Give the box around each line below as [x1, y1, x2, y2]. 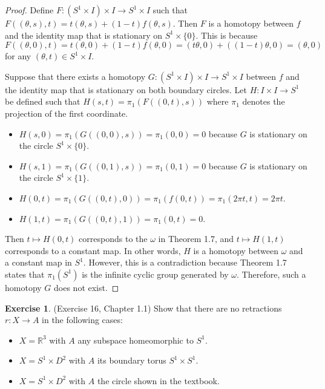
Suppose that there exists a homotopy [5, 70, 146, 82]
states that [5, 267, 45, 280]
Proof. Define [5, 4, 54, 16]
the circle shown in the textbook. [97, 374, 220, 387]
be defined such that [5, 95, 80, 108]
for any [5, 50, 31, 62]
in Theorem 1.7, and [158, 232, 234, 245]
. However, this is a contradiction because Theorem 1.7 [83, 256, 287, 269]
